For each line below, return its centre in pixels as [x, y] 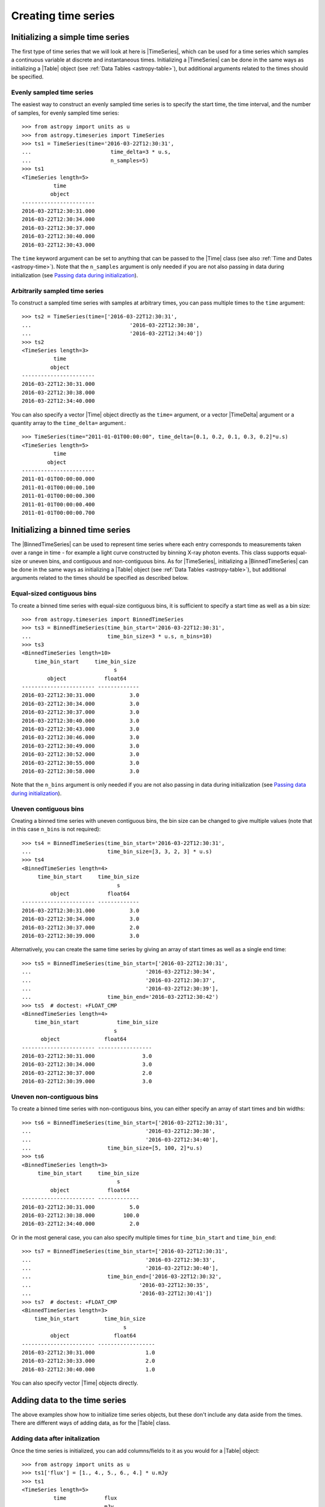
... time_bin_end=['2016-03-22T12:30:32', [122, 1277]
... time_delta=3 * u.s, [97, 152]
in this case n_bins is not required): [56, 829]
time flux [85, 1498]
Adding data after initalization [56, 1439]
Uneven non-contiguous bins [55, 1096]
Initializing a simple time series [70, 37]
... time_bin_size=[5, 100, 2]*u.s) [112, 1148]
